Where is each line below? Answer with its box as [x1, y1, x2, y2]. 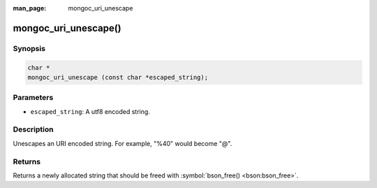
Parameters [13, 93, 54, 103]
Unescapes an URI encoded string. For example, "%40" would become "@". [13, 139, 232, 147]
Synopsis [13, 43, 45, 53]
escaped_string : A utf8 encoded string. [30, 107, 150, 115]
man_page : [13, 4, 47, 12]
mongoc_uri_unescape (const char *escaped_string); [27, 73, 209, 81]
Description [13, 124, 54, 134]
